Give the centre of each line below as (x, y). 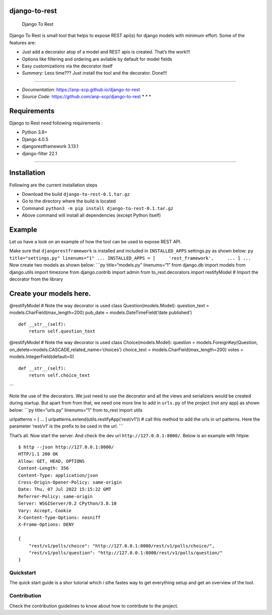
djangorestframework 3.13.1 (50, 147)
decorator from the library (36, 279)
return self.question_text (62, 331)
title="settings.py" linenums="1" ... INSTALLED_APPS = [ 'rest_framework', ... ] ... (130, 258)
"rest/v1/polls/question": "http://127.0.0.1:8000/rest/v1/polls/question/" (126, 553)
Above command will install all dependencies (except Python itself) (91, 215)
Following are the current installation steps (53, 185)
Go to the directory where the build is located (69, 201)
